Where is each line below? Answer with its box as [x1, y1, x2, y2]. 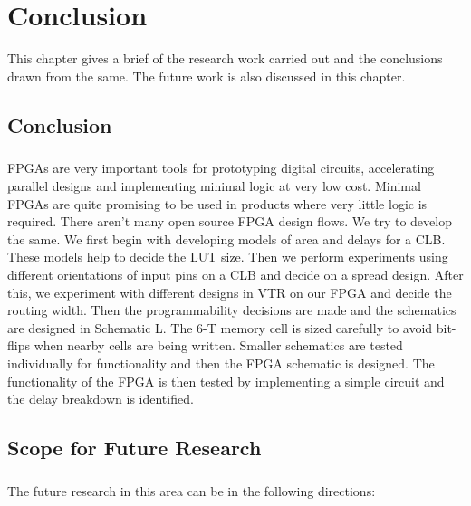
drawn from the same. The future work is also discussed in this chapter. [7, 66, 406, 85]
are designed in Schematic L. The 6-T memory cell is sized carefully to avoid [7, 318, 433, 337]
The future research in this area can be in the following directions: [7, 481, 376, 500]
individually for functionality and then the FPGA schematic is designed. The [7, 354, 435, 372]
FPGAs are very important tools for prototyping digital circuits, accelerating [7, 158, 435, 177]
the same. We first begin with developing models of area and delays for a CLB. [7, 229, 446, 248]
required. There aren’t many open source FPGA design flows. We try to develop [7, 212, 452, 231]
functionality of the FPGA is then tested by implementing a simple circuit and [7, 371, 445, 390]
